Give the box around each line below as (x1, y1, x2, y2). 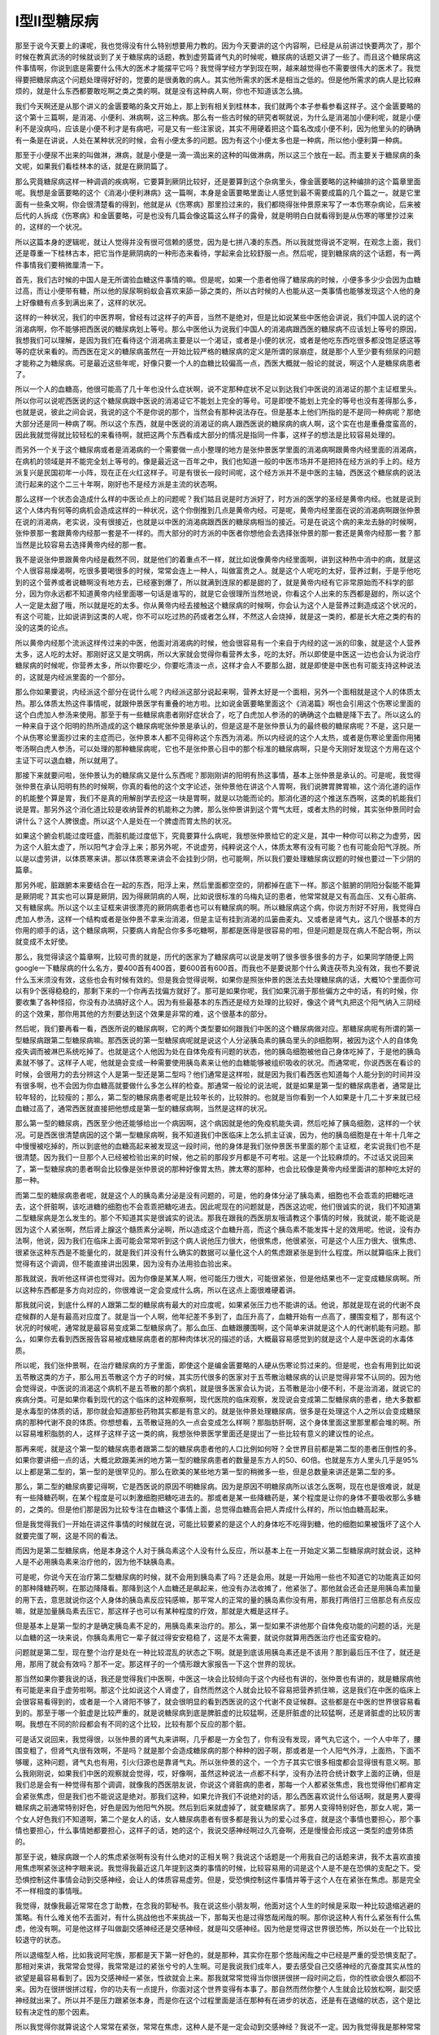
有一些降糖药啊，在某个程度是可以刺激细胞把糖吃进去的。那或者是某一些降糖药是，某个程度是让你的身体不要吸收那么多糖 (15, 1493, 421, 1503)
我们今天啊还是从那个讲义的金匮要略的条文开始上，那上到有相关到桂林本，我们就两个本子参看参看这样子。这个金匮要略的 (15, 101, 421, 111)
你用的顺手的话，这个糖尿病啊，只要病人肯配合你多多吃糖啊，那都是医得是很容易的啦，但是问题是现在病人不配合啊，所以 (15, 926, 421, 935)
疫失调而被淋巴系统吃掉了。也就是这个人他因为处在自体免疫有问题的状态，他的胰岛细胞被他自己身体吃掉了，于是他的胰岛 (15, 1046, 421, 1056)
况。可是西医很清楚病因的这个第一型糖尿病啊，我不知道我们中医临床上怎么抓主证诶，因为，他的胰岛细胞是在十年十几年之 (15, 1130, 421, 1140)
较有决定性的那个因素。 (15, 2007, 93, 2016)
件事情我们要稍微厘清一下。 (15, 260, 108, 269)
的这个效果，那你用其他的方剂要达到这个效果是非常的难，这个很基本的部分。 (15, 1009, 272, 1018)
